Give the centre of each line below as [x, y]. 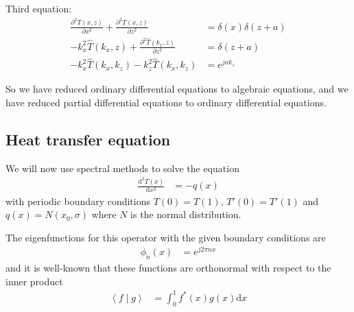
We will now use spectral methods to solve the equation [122, 168]
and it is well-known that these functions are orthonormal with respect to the [168, 268]
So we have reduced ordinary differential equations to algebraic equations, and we [177, 89]
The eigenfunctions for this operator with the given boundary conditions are [166, 237]
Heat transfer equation [88, 139]
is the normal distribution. [186, 214]
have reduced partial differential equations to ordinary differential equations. [166, 102]
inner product [34, 281]
